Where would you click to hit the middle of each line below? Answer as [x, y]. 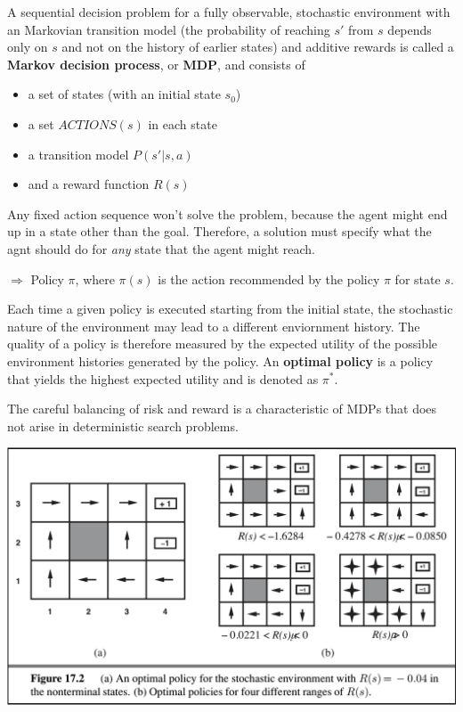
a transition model [78, 154]
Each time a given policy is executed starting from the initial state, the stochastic [230, 309]
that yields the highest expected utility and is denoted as [163, 378]
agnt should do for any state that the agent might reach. [162, 248]
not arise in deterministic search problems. [123, 426]
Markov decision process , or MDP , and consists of [156, 64]
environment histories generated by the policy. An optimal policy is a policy [220, 360]
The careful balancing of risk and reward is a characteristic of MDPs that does [222, 409]
